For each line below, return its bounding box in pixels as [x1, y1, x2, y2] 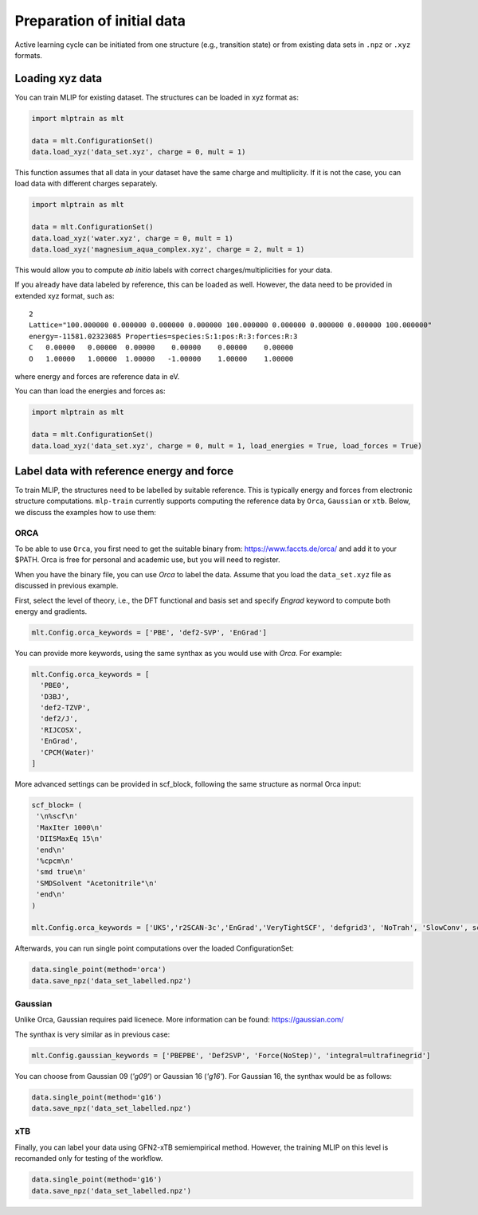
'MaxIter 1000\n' [36, 822, 104, 832]
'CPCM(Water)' [40, 748, 96, 756]
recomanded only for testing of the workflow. [14, 1154, 163, 1163]
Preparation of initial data [14, 12, 186, 29]
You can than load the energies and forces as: [14, 386, 167, 396]
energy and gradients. [14, 606, 88, 616]
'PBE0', [40, 681, 70, 690]
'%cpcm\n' [36, 856, 74, 865]
